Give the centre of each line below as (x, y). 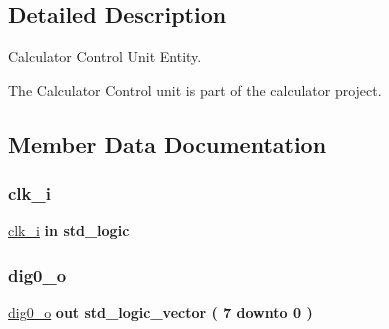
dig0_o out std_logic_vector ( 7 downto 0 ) (160, 312)
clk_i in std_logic (69, 230)
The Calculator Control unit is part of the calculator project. (195, 89)
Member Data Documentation (167, 143)
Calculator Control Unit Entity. (105, 56)
